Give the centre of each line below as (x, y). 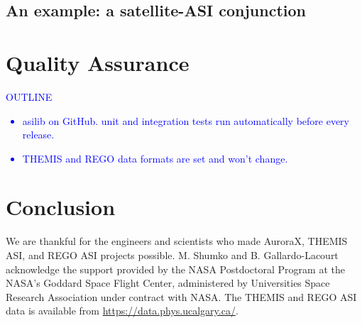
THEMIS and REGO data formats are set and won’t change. (155, 158)
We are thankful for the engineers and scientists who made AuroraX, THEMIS (177, 241)
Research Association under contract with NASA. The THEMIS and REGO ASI (181, 296)
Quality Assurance (98, 62)
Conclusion (61, 207)
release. (38, 135)
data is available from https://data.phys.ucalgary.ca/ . (122, 311)
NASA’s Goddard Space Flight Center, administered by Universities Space (168, 283)
